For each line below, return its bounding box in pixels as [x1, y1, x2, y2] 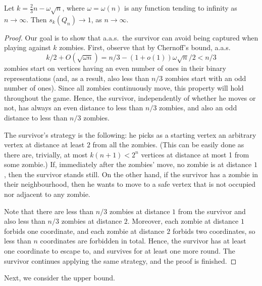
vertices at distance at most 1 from [141, 149, 249, 159]
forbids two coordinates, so [172, 225, 255, 236]
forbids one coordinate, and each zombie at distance [4, 225, 165, 236]
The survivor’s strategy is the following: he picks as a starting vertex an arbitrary [4, 129, 256, 140]
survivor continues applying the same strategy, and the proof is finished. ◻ [4, 255, 237, 266]
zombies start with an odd [165, 72, 246, 83]
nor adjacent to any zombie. [4, 189, 90, 199]
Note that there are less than [4, 206, 94, 216]
